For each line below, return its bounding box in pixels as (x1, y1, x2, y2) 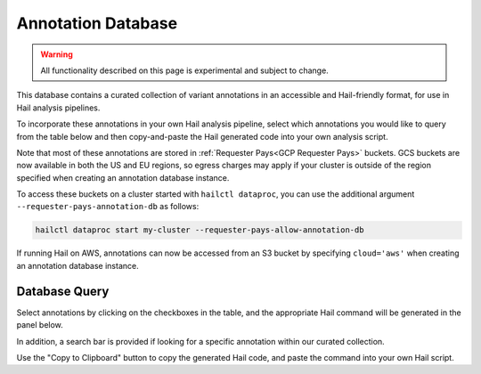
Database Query (16, 283, 110, 298)
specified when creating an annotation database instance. (16, 172, 230, 183)
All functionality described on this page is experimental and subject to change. (40, 65, 329, 76)
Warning (40, 49, 73, 60)
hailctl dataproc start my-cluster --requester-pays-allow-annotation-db (35, 225, 364, 235)
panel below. (16, 320, 64, 330)
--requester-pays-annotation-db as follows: (16, 201, 200, 212)
